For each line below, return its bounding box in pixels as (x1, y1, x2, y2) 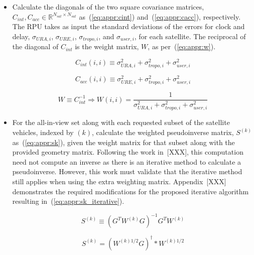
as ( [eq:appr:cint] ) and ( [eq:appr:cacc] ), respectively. (79, 11, 241, 22)
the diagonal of (12, 41, 59, 52)
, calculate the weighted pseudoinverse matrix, (92, 127, 234, 138)
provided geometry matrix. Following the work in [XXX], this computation (12, 147, 243, 157)
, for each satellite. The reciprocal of (134, 31, 246, 41)
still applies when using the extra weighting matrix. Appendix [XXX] (12, 176, 226, 186)
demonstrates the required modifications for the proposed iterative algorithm (12, 186, 249, 196)
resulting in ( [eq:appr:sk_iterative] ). (12, 196, 124, 206)
